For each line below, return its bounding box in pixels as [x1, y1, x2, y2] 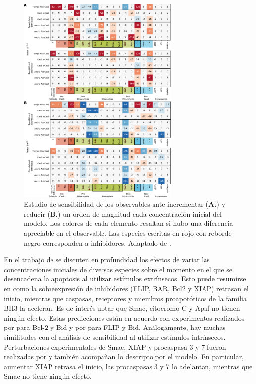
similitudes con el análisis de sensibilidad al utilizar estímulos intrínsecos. [4, 331, 226, 342]
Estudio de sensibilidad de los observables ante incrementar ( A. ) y [24, 199, 226, 209]
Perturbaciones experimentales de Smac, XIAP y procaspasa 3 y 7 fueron [4, 341, 226, 352]
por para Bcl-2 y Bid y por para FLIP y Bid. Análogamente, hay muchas [4, 322, 226, 332]
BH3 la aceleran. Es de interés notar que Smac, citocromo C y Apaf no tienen [4, 303, 240, 313]
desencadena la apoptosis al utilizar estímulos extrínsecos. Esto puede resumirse [4, 274, 246, 284]
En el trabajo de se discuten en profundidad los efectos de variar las [4, 254, 210, 265]
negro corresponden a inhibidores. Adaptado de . [24, 237, 171, 248]
